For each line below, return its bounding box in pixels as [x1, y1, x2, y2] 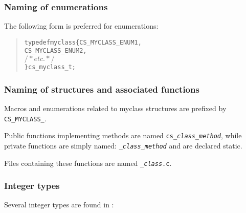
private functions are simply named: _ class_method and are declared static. [4, 140, 242, 151]
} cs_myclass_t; [24, 63, 76, 71]
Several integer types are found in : [4, 199, 114, 210]
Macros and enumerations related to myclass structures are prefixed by [4, 103, 227, 113]
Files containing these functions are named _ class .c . [4, 157, 172, 168]
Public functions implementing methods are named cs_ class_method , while [4, 130, 242, 141]
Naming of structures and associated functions [4, 82, 199, 95]
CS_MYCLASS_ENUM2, [24, 47, 87, 55]
